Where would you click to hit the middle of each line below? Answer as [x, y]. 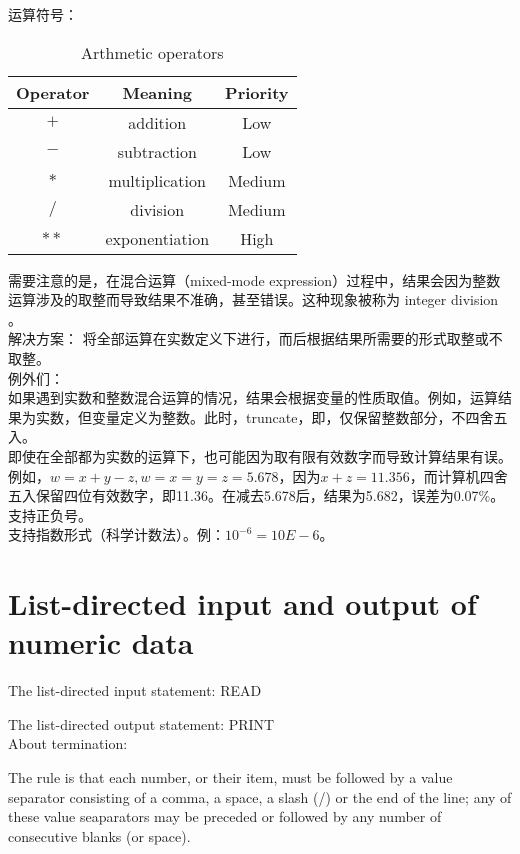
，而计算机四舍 [458, 475]
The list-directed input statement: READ [135, 690]
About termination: [68, 743]
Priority [257, 92]
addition [157, 122]
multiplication [157, 180]
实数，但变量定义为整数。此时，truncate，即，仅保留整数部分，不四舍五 [271, 416]
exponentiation [157, 238]
